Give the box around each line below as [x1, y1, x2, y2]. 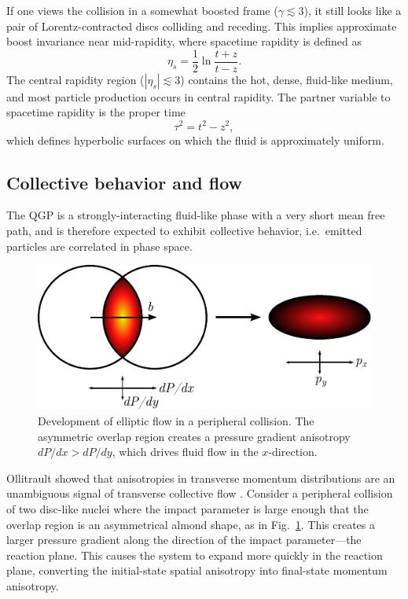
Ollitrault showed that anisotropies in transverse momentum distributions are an [6, 469, 395, 486]
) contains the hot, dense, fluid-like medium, [180, 71, 393, 87]
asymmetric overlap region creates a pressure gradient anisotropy [38, 428, 351, 444]
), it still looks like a [303, 2, 402, 18]
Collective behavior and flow [6, 170, 243, 194]
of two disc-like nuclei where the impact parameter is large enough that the [6, 500, 369, 516]
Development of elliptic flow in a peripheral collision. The [38, 413, 314, 428]
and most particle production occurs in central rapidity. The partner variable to [6, 88, 391, 105]
